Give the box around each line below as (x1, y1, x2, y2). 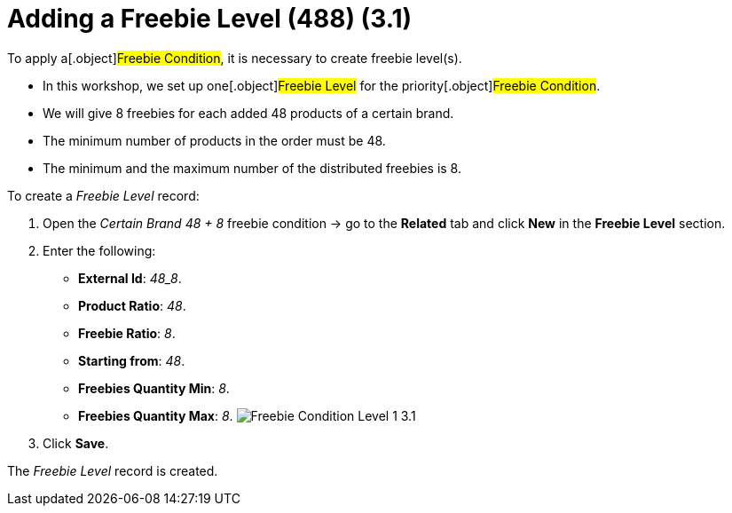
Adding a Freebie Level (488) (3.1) (7, 4, 413, 34)
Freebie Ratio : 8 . (78, 325, 176, 341)
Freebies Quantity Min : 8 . (78, 380, 230, 396)
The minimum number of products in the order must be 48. (43, 132, 386, 148)
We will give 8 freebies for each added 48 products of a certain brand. (43, 105, 454, 121)
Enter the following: (43, 242, 156, 258)
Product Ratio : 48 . (78, 297, 186, 313)
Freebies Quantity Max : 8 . (78, 407, 233, 423)
